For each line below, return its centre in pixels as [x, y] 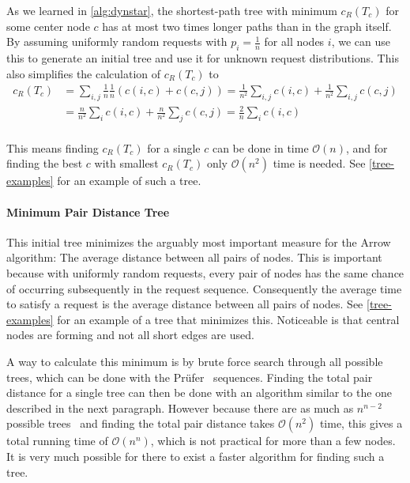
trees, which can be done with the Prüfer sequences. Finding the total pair [190, 377]
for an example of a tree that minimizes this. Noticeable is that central [228, 319]
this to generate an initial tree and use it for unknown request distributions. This [203, 57]
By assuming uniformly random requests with [117, 42]
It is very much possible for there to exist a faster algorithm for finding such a [196, 456]
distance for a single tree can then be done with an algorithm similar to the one [199, 392]
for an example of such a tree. [129, 181]
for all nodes [294, 42]
